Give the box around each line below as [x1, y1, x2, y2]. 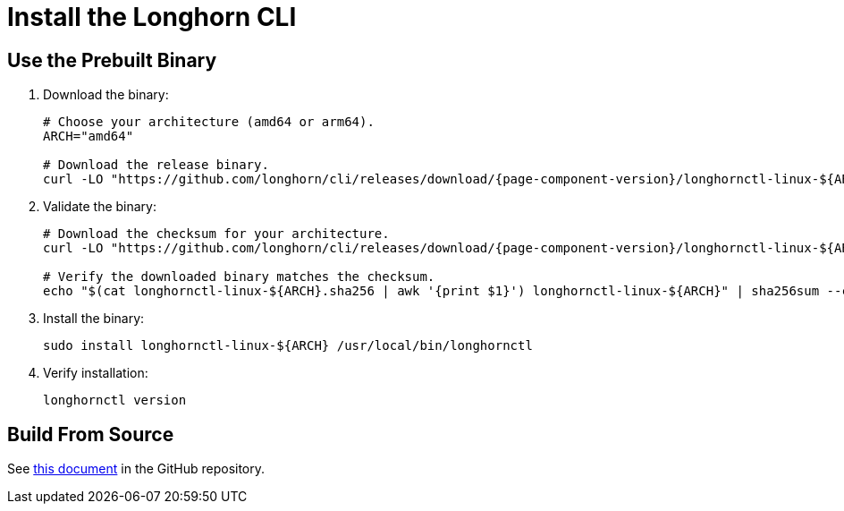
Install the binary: [43, 311, 145, 327]
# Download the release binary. [43, 158, 269, 173]
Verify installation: [43, 365, 148, 381]
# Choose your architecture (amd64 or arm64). [43, 115, 375, 130]
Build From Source [7, 422, 174, 446]
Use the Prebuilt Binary [7, 48, 217, 72]
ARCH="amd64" [43, 129, 134, 144]
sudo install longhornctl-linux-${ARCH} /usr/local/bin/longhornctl [43, 338, 533, 353]
